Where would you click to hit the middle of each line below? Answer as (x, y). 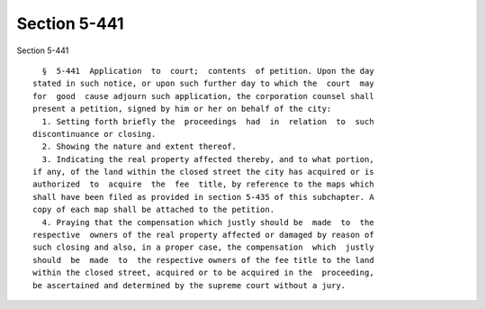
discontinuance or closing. (94, 134)
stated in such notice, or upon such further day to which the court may (203, 84)
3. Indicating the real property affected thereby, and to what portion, (208, 159)
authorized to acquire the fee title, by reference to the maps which (203, 184)
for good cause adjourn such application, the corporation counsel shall (203, 96)
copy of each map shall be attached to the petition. (153, 210)
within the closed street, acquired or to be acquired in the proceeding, (203, 273)
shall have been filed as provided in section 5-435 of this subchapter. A (203, 197)
